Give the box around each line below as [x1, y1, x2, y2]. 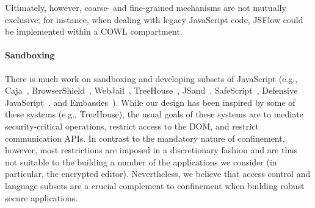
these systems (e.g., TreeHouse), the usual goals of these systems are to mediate [5, 108, 303, 120]
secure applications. [5, 191, 78, 204]
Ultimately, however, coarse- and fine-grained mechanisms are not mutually [5, 1, 286, 13]
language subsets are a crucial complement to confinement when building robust [5, 179, 305, 192]
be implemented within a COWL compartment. [5, 25, 183, 38]
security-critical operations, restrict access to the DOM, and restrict [5, 119, 259, 132]
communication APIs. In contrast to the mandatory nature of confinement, [5, 131, 285, 144]
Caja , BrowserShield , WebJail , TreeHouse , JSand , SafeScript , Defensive [5, 84, 298, 97]
